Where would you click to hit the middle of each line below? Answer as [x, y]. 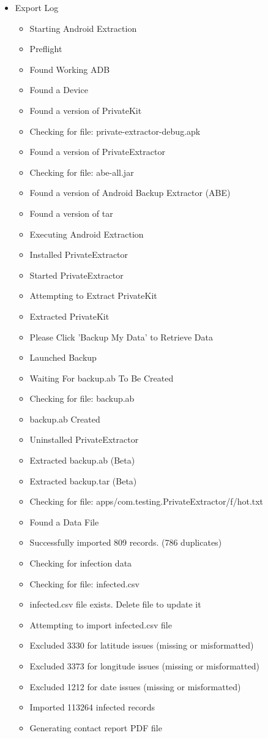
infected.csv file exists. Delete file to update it [115, 604]
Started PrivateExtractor [76, 275]
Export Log [37, 7]
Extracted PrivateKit [69, 316]
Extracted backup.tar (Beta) [83, 480]
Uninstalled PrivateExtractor [84, 439]
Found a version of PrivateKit [86, 110]
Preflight [46, 49]
